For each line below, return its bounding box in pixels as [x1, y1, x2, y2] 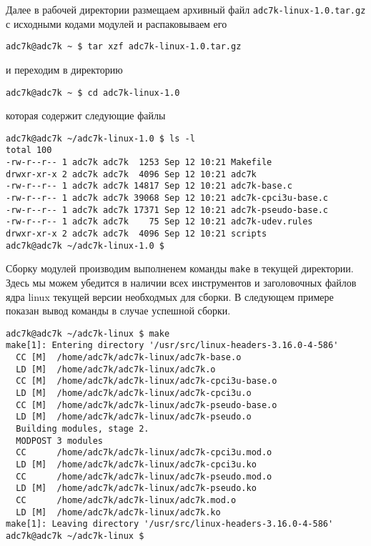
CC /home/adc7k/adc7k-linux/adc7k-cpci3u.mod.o [16, 447, 272, 458]
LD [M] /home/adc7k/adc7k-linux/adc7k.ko [16, 507, 221, 517]
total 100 [6, 145, 52, 156]
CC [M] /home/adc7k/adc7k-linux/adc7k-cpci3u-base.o [16, 376, 277, 387]
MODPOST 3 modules [16, 435, 104, 446]
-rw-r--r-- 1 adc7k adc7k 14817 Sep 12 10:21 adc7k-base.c [6, 181, 292, 192]
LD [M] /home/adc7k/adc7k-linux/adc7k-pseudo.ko [16, 483, 257, 494]
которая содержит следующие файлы [6, 108, 166, 123]
